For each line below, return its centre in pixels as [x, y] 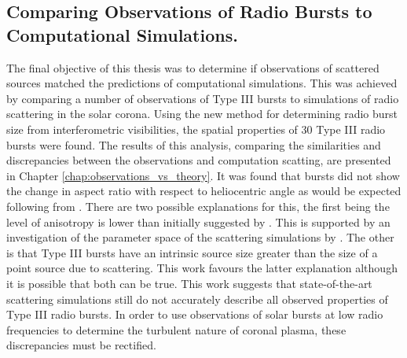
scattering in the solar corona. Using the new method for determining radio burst [202, 114]
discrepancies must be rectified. [81, 345]
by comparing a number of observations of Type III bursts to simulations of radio [203, 98]
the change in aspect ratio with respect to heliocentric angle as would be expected [204, 191]
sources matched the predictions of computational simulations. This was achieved [202, 83]
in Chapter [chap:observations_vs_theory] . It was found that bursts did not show [203, 175]
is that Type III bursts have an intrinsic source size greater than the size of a [192, 252]
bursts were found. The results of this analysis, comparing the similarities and [194, 144]
